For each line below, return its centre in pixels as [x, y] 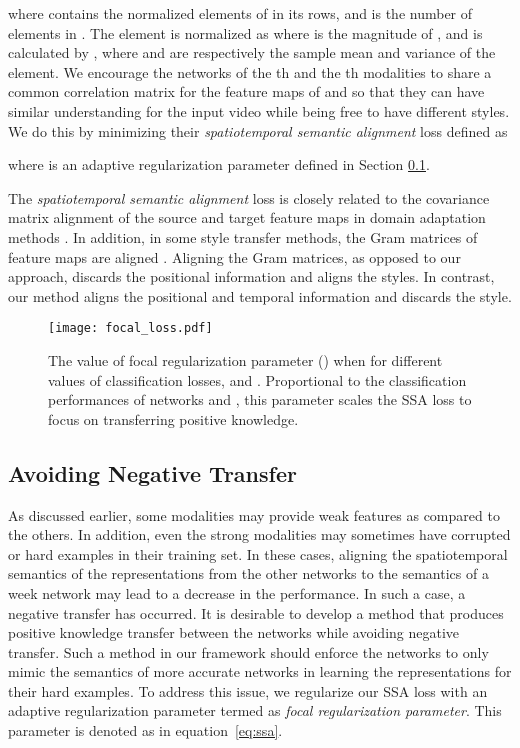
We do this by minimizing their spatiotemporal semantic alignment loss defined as [258, 130]
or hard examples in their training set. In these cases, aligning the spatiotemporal [258, 553]
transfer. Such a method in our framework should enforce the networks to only [248, 651]
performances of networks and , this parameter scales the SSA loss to [260, 399]
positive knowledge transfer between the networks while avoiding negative [234, 632]
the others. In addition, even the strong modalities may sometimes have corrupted [259, 534]
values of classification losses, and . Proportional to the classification [257, 379]
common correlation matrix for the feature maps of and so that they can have [246, 91]
